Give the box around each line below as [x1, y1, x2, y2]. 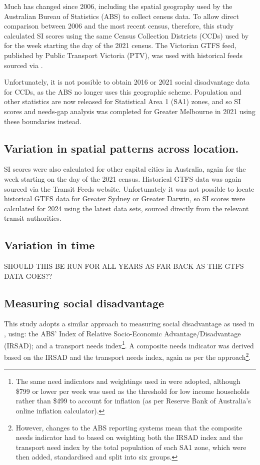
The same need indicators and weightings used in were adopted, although [15, 376, 240, 386]
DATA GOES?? [4, 270, 52, 281]
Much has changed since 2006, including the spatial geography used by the [4, 1, 232, 11]
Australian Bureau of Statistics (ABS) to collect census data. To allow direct [4, 11, 239, 21]
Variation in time [4, 237, 95, 253]
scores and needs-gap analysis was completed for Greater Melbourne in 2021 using [4, 106, 255, 116]
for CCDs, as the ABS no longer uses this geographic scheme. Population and [4, 86, 241, 97]
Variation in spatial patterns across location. [4, 140, 239, 156]
